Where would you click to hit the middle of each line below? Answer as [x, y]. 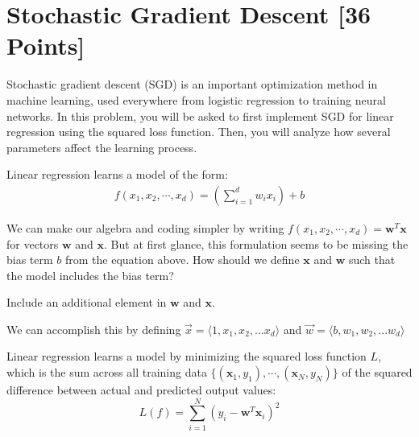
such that [372, 260]
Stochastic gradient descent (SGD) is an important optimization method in [192, 84]
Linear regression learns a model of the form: [117, 174]
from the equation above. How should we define [183, 260]
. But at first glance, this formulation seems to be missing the [256, 243]
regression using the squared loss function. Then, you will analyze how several [199, 132]
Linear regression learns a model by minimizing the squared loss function [187, 356]
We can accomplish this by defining [94, 329]
